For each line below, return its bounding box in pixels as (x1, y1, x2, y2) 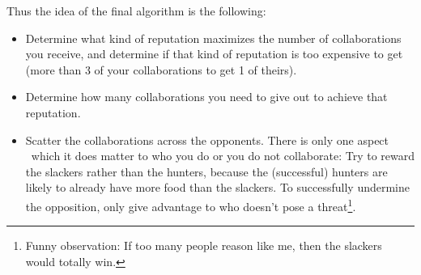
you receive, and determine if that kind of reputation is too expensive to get (25, 45, 403, 62)
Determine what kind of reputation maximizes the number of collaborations (25, 29, 402, 46)
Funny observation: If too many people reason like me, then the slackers (25, 237, 382, 254)
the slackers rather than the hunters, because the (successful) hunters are (25, 163, 388, 180)
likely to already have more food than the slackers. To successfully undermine (25, 179, 410, 196)
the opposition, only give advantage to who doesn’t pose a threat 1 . (25, 195, 356, 214)
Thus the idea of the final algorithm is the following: (6, 2, 266, 19)
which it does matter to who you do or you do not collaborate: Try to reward (31, 147, 415, 164)
